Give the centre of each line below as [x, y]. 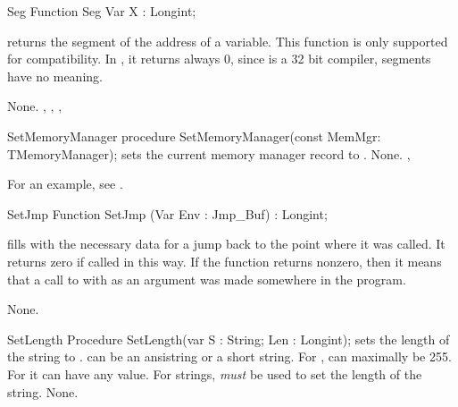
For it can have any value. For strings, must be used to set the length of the [215, 373]
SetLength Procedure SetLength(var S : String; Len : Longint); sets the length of [229, 339]
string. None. [43, 391]
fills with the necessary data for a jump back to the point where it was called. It [226, 244]
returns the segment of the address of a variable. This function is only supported [228, 41]
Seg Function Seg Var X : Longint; [102, 11]
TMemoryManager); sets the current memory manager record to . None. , [209, 153]
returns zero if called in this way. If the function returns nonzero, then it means [225, 261]
